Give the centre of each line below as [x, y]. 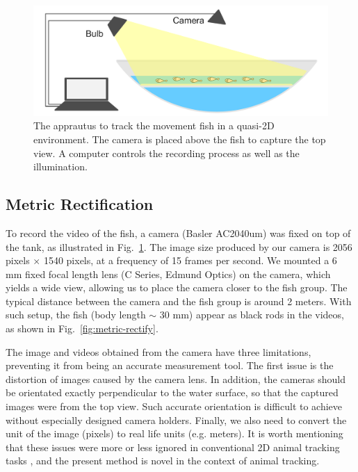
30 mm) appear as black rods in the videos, [252, 315]
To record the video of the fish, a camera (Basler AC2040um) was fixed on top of [178, 233]
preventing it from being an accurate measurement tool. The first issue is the [170, 365]
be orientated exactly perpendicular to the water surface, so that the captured [172, 392]
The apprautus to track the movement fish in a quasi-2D [154, 125]
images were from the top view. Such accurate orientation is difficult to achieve [174, 406]
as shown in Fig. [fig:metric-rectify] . [82, 328]
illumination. [60, 166]
